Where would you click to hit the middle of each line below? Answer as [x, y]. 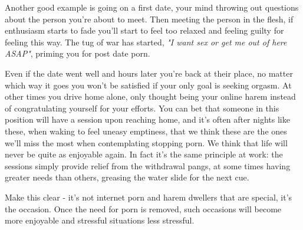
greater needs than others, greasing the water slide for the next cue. [127, 177]
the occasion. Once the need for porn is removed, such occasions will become [143, 208]
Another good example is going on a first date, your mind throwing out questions [152, 7]
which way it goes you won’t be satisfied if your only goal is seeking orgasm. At [148, 85]
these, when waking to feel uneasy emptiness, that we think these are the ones [146, 131]
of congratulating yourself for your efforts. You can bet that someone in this [142, 108]
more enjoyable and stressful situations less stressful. [100, 220]
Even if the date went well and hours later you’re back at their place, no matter [149, 73]
